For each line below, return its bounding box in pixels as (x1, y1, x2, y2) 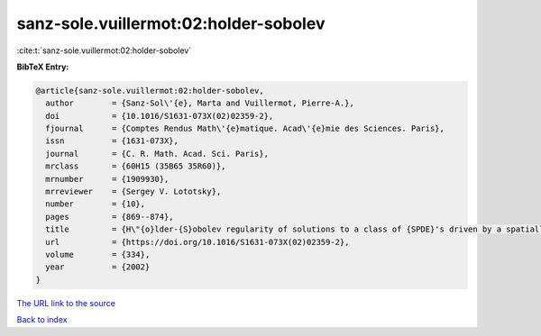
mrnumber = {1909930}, (45, 174, 170, 184)
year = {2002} (45, 262, 151, 272)
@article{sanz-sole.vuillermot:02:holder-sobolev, (35, 86, 265, 95)
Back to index (16, 314, 68, 325)
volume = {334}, (45, 250, 151, 259)
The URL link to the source (16, 297, 116, 308)
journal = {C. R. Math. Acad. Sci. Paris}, (45, 149, 270, 159)
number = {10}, (45, 199, 146, 209)
